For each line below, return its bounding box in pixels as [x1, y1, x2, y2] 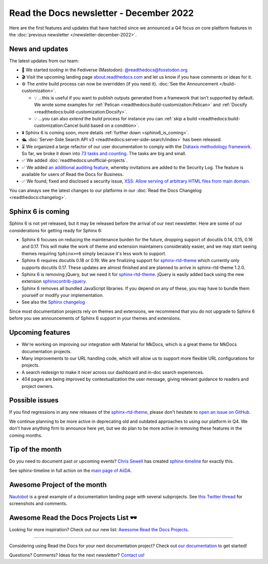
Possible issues [9, 396, 59, 405]
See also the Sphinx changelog [21, 299, 85, 305]
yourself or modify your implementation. [21, 292, 104, 298]
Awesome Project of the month [9, 480, 107, 489]
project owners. [21, 383, 54, 389]
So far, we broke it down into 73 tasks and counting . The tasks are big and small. [21, 150, 187, 156]
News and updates [9, 45, 68, 53]
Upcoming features [9, 328, 70, 337]
